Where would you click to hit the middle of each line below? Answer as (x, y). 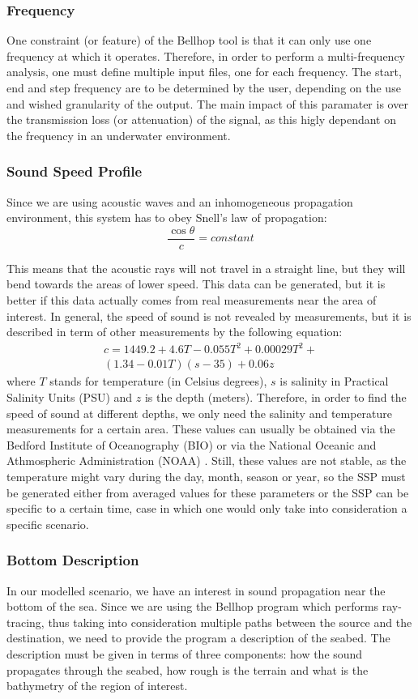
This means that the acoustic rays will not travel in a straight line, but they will (206, 268)
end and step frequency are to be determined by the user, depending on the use (204, 87)
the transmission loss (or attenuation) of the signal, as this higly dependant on (201, 119)
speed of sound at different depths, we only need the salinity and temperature (200, 413)
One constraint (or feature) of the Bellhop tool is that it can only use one (189, 40)
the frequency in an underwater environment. (119, 135)
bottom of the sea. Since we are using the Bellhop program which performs (193, 606)
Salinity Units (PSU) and (70, 396)
